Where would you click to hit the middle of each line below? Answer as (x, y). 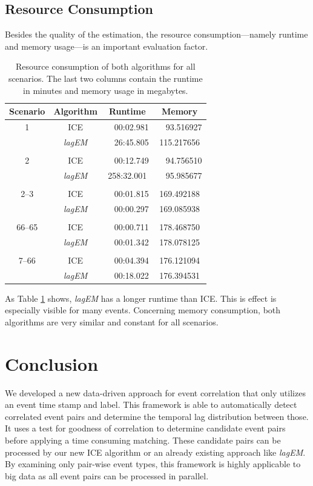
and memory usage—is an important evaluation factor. (107, 46)
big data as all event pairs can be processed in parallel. (107, 475)
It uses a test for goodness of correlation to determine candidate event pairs (145, 428)
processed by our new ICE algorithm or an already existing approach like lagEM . (155, 452)
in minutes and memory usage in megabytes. (106, 90)
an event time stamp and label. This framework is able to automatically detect (151, 404)
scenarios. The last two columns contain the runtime (105, 78)
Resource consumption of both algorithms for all (106, 66)
